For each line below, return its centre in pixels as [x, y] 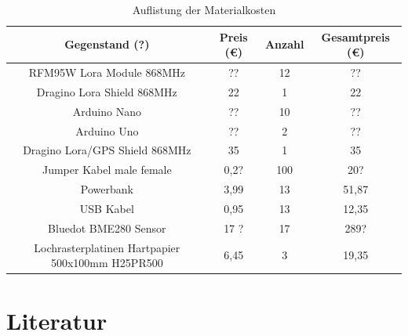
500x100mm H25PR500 [107, 263]
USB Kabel [107, 208]
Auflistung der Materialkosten [204, 9]
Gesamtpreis [355, 36]
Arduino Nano [107, 111]
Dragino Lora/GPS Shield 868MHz [107, 150]
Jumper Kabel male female [107, 170]
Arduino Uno [107, 130]
